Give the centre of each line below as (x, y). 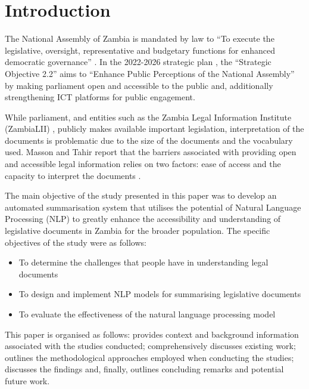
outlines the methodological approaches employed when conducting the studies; (149, 357)
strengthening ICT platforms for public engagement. (100, 97)
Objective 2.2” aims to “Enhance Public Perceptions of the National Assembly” (150, 73)
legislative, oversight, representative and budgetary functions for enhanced (140, 50)
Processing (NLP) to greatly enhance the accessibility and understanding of (143, 219)
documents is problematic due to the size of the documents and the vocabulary (149, 140)
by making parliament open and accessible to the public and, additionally (139, 85)
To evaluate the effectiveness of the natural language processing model (147, 314)
